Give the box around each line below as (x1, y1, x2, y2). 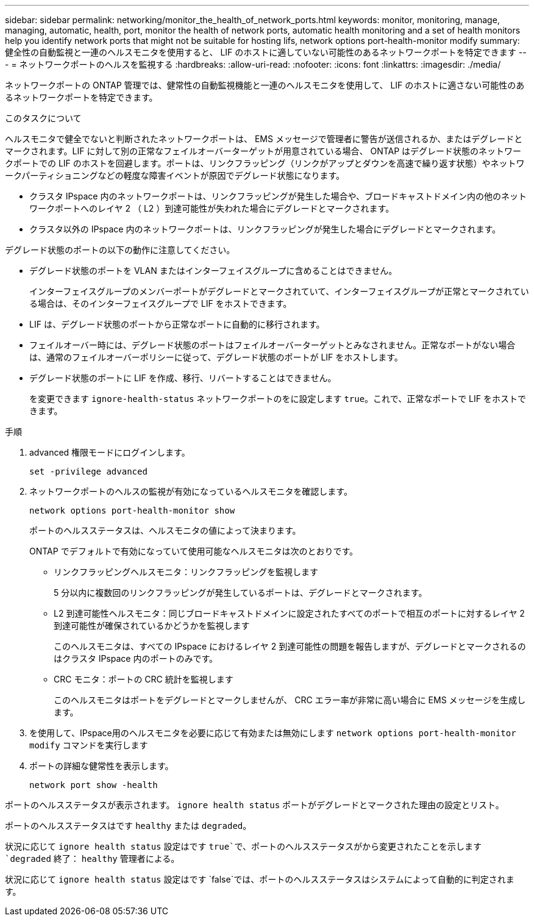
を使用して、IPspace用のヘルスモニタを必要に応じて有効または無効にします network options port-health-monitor (29, 728, 516, 738)
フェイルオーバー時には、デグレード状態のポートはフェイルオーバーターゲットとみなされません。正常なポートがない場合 (29, 340, 516, 350)
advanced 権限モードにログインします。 (29, 447, 190, 457)
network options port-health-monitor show (29, 506, 235, 515)
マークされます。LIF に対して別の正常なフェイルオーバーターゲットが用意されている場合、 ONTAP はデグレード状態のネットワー (5, 146, 522, 156)
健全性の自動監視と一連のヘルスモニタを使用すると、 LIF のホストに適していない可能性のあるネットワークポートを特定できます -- (5, 47, 527, 57)
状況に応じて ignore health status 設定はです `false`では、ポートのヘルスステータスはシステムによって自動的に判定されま (5, 874, 514, 884)
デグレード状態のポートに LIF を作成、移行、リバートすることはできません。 (29, 373, 336, 383)
